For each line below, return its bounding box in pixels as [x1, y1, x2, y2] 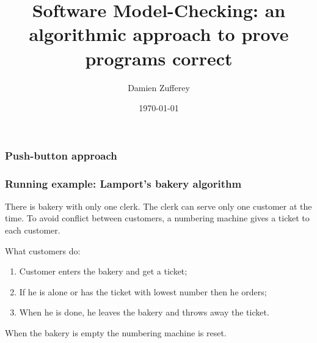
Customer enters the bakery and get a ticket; [19, 265, 188, 278]
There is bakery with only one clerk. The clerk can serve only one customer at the [5, 199, 312, 212]
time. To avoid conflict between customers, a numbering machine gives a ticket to [5, 212, 310, 224]
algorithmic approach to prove [29, 21, 289, 46]
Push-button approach [5, 147, 117, 163]
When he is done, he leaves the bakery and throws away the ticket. [19, 306, 269, 319]
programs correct [85, 45, 233, 70]
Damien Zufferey [128, 81, 190, 94]
